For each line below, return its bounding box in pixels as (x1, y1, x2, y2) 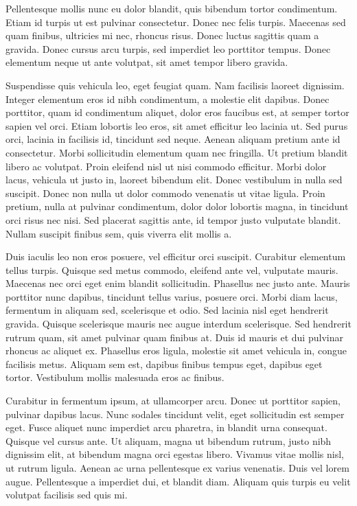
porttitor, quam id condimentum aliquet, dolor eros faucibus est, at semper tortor (5, 105, 349, 119)
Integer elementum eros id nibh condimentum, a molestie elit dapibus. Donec (5, 91, 330, 106)
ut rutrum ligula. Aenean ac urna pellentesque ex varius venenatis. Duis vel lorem (5, 461, 349, 474)
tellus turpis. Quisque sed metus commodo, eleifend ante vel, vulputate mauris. (5, 262, 338, 277)
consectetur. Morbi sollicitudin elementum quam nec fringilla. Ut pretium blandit (5, 145, 348, 159)
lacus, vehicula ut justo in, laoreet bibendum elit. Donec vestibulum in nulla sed (5, 172, 343, 187)
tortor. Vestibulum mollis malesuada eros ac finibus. (5, 370, 224, 384)
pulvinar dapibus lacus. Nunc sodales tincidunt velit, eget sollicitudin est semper (5, 406, 345, 421)
